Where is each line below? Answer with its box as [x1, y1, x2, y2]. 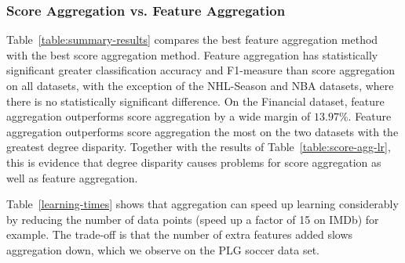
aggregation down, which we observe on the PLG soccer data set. [6, 241, 320, 258]
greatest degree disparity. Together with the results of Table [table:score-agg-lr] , [6, 139, 391, 155]
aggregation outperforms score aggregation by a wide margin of [6, 108, 311, 124]
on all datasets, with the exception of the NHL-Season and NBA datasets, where [6, 77, 394, 93]
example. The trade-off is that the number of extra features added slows [6, 226, 353, 243]
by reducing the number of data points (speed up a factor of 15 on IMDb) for [6, 211, 379, 227]
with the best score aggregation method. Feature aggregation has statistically [6, 46, 378, 63]
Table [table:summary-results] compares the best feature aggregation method [6, 31, 378, 48]
